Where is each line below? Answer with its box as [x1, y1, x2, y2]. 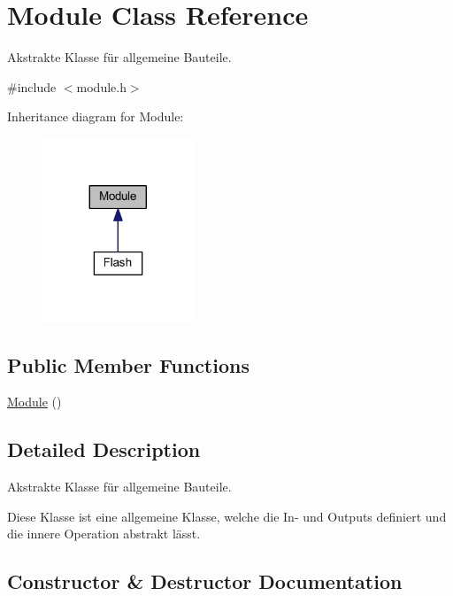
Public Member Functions [7, 351, 250, 378]
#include [7, 77, 57, 96]
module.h [76, 77, 127, 96]
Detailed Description [7, 436, 201, 463]
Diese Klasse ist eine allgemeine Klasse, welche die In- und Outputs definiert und [7, 507, 447, 525]
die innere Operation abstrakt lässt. [7, 524, 201, 543]
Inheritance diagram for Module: [7, 107, 184, 126]
